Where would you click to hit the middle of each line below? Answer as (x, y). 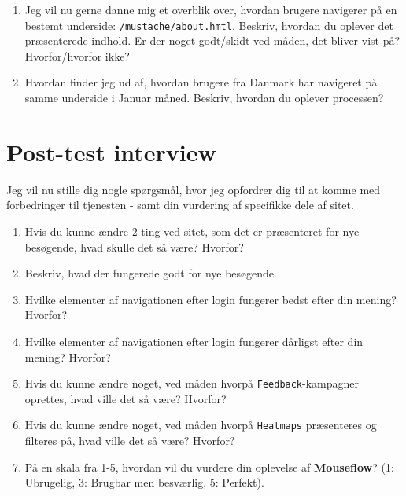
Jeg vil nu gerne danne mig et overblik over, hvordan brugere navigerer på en (211, 9)
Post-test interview (111, 151)
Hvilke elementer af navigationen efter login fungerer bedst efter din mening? (210, 299)
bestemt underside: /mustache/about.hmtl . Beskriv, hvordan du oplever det (209, 25)
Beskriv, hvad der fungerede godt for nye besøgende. (151, 273)
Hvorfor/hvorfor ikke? (77, 55)
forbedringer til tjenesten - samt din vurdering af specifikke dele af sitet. (180, 205)
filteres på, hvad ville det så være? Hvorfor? (130, 440)
